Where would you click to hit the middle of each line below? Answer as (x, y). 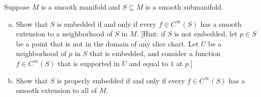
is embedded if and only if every (107, 23)
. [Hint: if (151, 34)
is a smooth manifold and (81, 7)
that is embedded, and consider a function (155, 53)
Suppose (17, 7)
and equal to (148, 63)
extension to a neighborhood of (64, 34)
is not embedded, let (206, 34)
